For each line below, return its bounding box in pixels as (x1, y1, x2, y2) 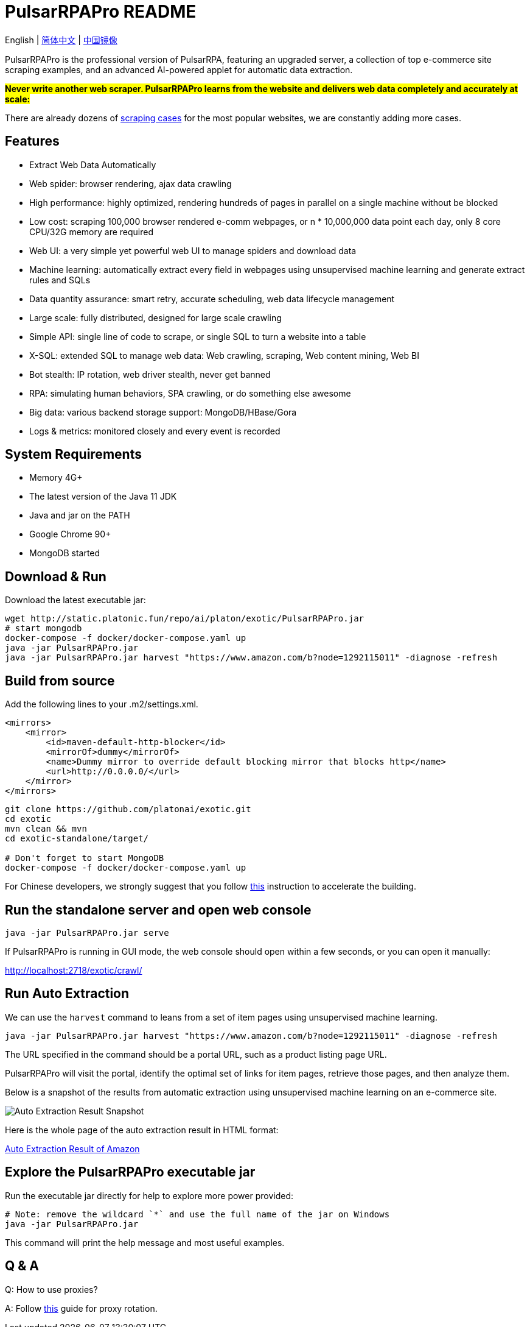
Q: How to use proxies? (5, 1284, 98, 1295)
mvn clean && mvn (5, 824, 87, 834)
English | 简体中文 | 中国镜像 (5, 34, 117, 45)
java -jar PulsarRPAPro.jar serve (5, 927, 169, 938)
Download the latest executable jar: (5, 595, 146, 606)
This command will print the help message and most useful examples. (5, 1237, 285, 1248)
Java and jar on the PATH (29, 510, 130, 521)
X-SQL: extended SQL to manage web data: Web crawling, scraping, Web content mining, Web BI (29, 350, 419, 361)
